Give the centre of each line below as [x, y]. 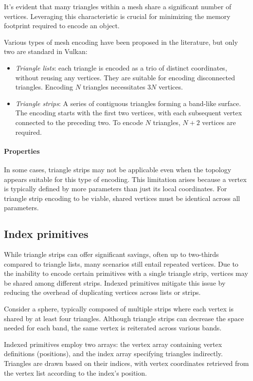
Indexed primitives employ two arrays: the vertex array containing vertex [113, 344]
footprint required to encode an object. [62, 26]
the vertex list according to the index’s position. [75, 372]
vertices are [219, 122]
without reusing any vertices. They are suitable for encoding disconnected [125, 77]
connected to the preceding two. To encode [79, 122]
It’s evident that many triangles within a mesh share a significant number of [118, 6]
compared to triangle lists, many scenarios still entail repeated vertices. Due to [121, 263]
